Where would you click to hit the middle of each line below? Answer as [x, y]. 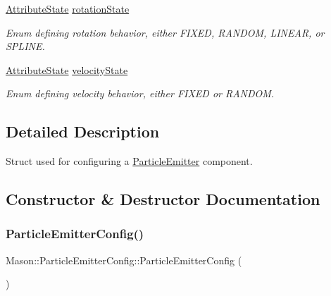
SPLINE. [25, 46]
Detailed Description [83, 131]
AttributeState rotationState [68, 8]
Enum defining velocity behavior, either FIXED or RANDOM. [140, 93]
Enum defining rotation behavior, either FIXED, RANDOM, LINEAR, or [165, 32]
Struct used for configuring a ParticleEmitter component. [129, 161]
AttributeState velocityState [67, 69]
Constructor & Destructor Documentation [163, 199]
